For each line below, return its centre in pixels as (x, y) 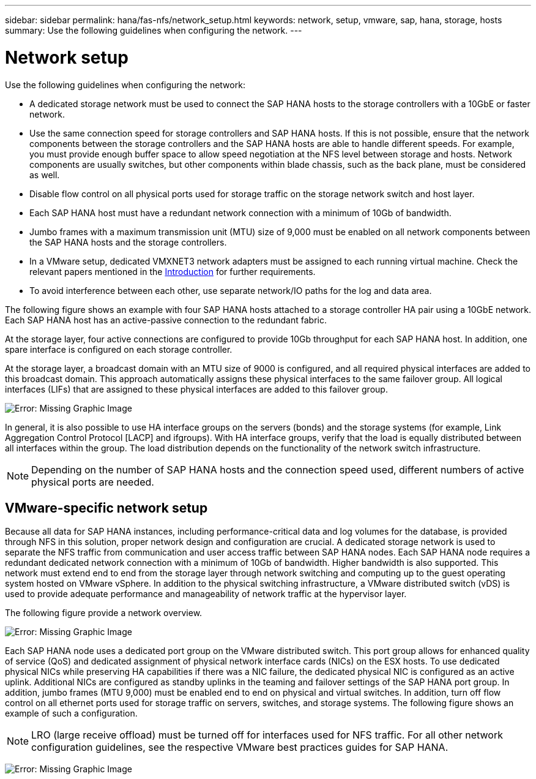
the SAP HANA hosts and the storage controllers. (128, 242)
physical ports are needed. (93, 482)
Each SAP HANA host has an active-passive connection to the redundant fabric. (166, 320)
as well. (45, 175)
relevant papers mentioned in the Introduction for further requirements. (173, 271)
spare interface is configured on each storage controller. (119, 349)
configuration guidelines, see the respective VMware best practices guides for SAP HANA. (240, 747)
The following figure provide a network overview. (104, 613)
